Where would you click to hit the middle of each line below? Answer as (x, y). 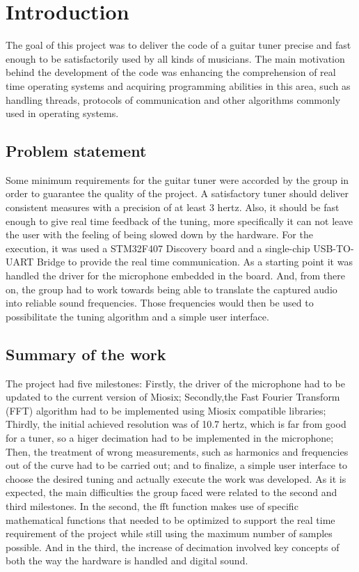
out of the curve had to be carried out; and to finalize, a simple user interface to (177, 465)
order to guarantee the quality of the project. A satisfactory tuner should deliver (177, 193)
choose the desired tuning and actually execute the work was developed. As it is (176, 478)
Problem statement (76, 151)
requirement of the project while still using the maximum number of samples (169, 533)
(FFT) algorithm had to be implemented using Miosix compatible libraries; (166, 410)
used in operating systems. (62, 113)
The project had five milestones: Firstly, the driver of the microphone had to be (175, 383)
